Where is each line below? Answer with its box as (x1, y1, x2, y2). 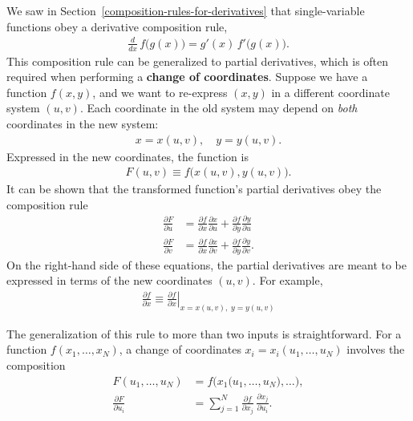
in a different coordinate (271, 83, 390, 100)
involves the (346, 341, 405, 358)
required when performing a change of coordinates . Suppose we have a (6, 68, 368, 85)
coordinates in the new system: (6, 115, 159, 132)
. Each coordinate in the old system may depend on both (79, 99, 358, 116)
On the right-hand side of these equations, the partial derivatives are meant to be (6, 256, 407, 273)
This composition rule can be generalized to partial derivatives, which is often (6, 52, 389, 69)
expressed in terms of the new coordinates (6, 272, 213, 289)
